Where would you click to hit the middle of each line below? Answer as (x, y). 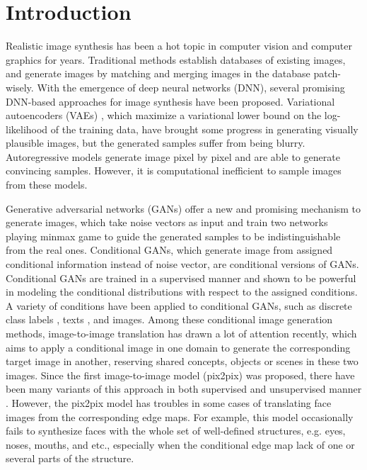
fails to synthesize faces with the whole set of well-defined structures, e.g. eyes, (176, 431)
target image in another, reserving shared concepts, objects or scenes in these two (182, 361)
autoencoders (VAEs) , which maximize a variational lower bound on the (164, 115)
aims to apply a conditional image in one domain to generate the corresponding (178, 347)
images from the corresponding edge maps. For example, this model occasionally (180, 416)
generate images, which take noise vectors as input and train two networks (167, 222)
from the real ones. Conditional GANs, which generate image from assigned (169, 250)
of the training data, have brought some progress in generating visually (204, 129)
